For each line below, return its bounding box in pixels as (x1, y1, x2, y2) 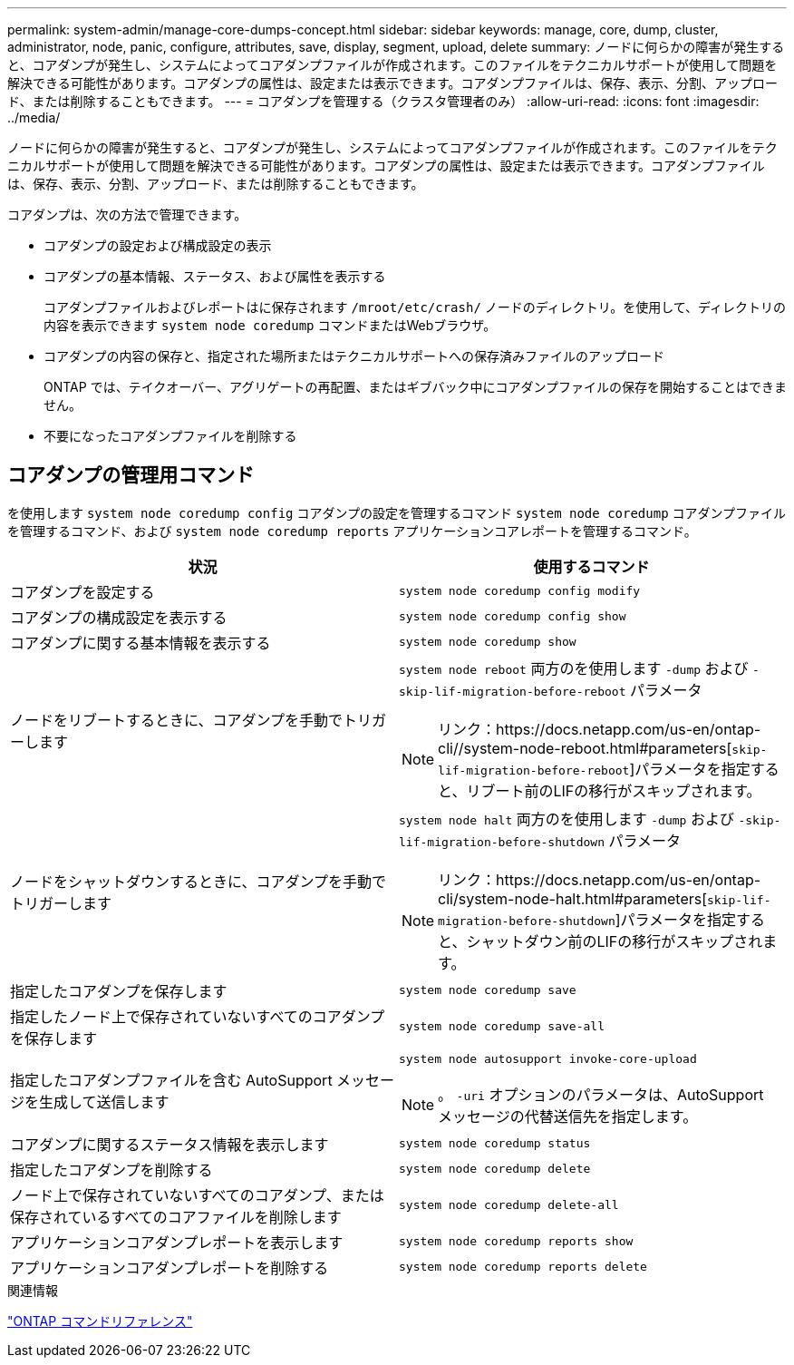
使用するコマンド (533, 557, 650, 576)
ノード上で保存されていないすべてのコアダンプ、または (10, 1185, 384, 1204)
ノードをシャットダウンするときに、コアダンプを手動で (10, 872, 387, 891)
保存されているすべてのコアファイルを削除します (10, 1207, 342, 1226)
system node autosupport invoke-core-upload (399, 1051, 697, 1066)
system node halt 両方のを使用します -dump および (399, 809, 734, 828)
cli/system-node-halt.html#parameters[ (438, 889, 708, 908)
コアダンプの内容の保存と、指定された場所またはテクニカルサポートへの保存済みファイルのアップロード (44, 348, 665, 364)
